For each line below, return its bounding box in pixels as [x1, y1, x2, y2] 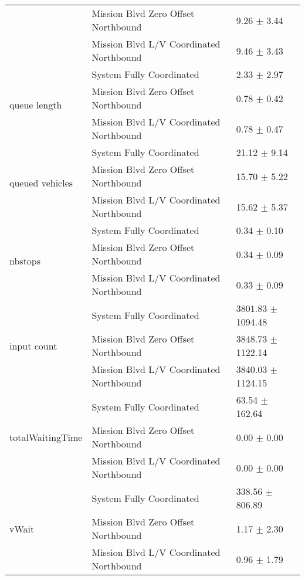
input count [9, 338, 57, 352]
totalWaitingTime [9, 430, 83, 444]
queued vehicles [9, 176, 73, 189]
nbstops [9, 254, 41, 267]
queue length [9, 98, 62, 111]
